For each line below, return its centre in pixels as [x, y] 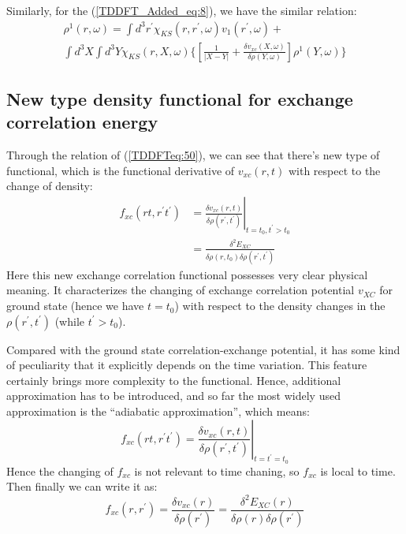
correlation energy [82, 122]
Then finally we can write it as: [82, 486]
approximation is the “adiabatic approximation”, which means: [158, 411]
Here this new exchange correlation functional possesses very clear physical [187, 274]
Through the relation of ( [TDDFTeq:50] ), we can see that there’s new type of [193, 155]
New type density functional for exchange [180, 99]
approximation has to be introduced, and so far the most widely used [173, 396]
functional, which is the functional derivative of [121, 170]
